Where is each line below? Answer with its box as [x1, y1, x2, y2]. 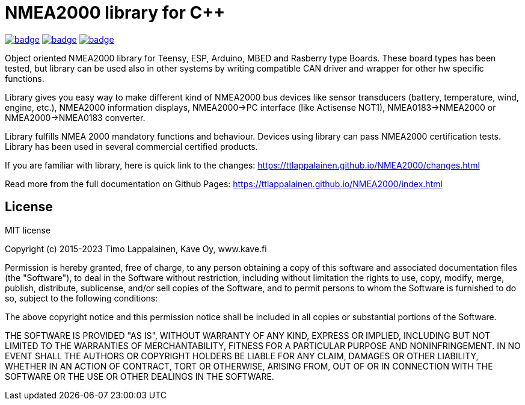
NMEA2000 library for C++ [5, 2, 226, 23]
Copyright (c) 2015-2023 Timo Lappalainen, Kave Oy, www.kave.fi [5, 243, 267, 254]
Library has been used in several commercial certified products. [5, 141, 258, 152]
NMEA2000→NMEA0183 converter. [5, 112, 146, 123]
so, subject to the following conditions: [5, 292, 158, 303]
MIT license [5, 224, 51, 235]
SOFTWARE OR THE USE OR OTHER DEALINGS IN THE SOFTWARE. [5, 371, 274, 382]
